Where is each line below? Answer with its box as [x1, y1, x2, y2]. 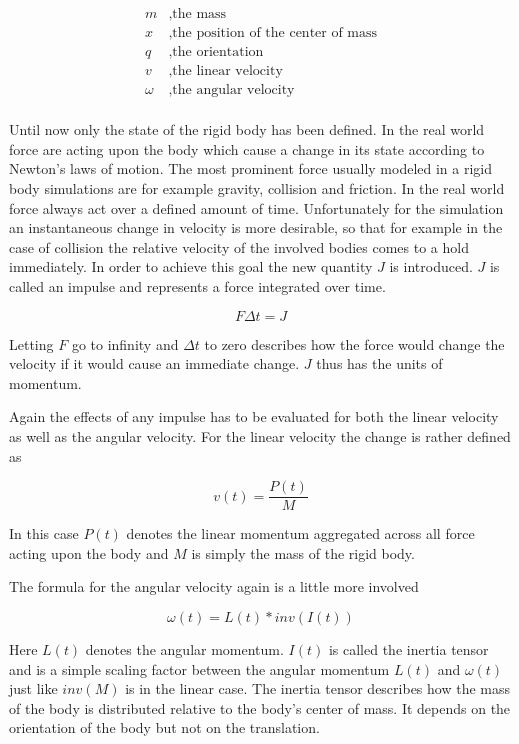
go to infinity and [71, 333, 179, 354]
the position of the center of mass [172, 26, 378, 41]
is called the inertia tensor [328, 638, 489, 659]
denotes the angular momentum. [85, 638, 284, 659]
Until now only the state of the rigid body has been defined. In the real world [9, 119, 485, 140]
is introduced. [389, 256, 473, 277]
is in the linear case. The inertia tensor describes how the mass [125, 678, 510, 699]
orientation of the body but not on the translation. [9, 717, 320, 738]
